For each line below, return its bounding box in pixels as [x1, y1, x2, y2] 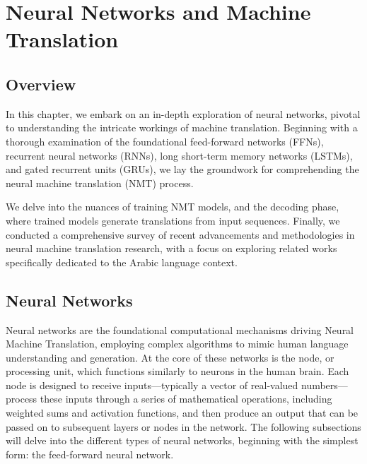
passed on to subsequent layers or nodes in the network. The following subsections [6, 419, 361, 434]
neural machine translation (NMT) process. [6, 175, 194, 190]
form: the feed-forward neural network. [6, 446, 174, 461]
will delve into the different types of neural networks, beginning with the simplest [6, 433, 359, 448]
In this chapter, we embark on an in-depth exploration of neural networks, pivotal [6, 106, 361, 121]
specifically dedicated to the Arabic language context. [6, 254, 238, 269]
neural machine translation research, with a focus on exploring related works [6, 241, 337, 256]
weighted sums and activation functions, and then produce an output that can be [6, 405, 359, 420]
